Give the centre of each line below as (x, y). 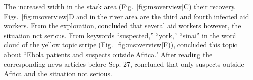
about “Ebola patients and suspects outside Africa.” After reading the (108, 54)
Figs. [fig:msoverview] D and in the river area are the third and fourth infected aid (126, 16)
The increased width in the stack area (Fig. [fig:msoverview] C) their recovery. (120, 6)
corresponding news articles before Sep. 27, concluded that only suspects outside (124, 64)
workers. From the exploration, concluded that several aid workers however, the (123, 26)
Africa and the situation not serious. (58, 73)
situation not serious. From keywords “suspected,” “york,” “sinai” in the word (120, 35)
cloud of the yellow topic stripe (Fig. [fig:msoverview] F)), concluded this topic (121, 45)
